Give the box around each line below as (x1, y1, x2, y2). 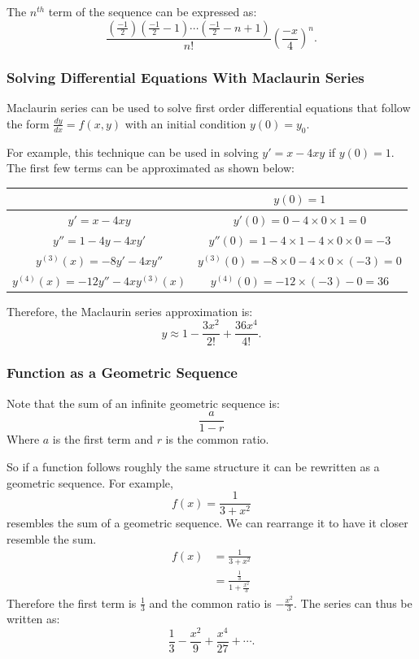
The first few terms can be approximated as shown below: (7, 159, 295, 176)
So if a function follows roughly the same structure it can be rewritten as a (7, 458, 380, 475)
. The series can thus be (294, 594, 412, 611)
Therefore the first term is (7, 594, 137, 611)
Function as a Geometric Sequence (7, 362, 238, 383)
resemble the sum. (7, 530, 97, 547)
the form (7, 115, 50, 132)
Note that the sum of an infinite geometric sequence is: (7, 394, 280, 411)
